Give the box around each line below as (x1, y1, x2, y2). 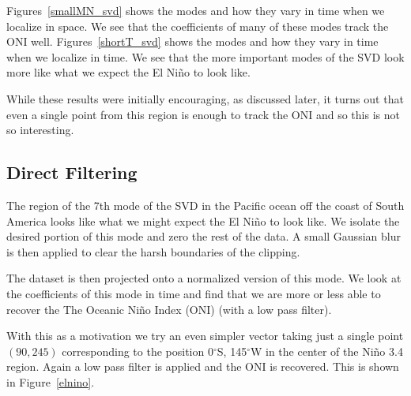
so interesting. (6, 121, 74, 138)
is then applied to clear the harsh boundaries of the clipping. (6, 243, 300, 260)
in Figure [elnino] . (6, 373, 95, 390)
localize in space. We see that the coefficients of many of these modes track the (6, 17, 389, 34)
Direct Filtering (6, 160, 138, 185)
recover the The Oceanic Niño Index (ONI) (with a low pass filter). (6, 301, 332, 317)
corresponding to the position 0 (62, 342, 213, 359)
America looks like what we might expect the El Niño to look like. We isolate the (6, 212, 400, 229)
